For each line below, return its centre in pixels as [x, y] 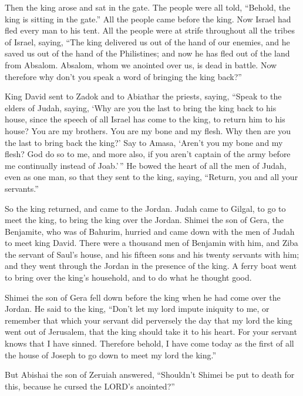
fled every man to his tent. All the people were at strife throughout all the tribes [150, 30]
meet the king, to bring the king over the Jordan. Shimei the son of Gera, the [144, 220]
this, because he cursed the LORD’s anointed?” [90, 386]
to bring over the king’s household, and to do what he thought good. [128, 277]
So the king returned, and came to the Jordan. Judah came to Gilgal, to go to [145, 208]
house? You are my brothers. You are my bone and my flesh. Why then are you [148, 130]
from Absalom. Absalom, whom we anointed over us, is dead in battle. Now [141, 64]
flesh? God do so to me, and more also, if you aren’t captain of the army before [148, 154]
